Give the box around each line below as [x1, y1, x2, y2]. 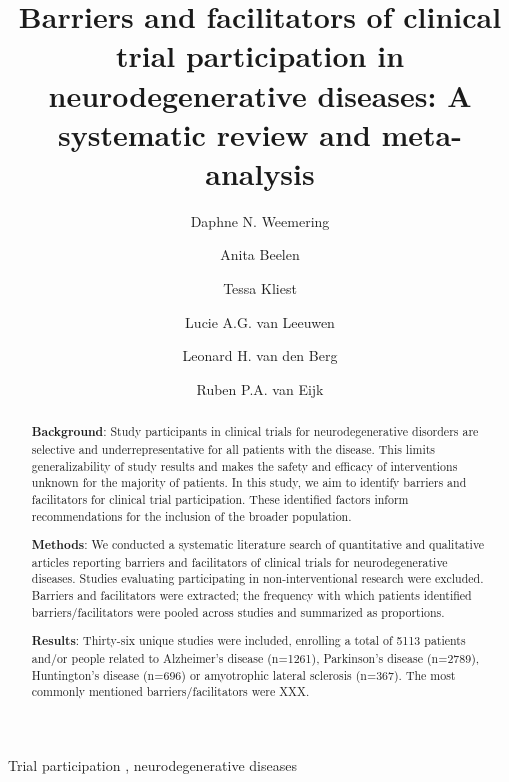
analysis [205, 152, 315, 193]
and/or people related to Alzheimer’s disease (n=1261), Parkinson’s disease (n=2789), [31, 649, 480, 666]
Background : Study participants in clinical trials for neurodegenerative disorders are [31, 423, 479, 441]
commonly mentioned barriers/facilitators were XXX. [31, 683, 310, 700]
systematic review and [58, 113, 371, 154]
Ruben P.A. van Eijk [196, 378, 324, 399]
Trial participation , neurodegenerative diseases [8, 754, 297, 775]
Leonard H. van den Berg [182, 345, 338, 366]
